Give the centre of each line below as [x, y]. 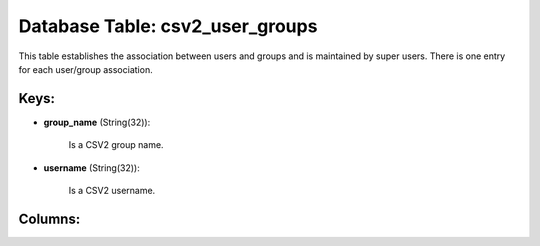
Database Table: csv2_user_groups [168, 26]
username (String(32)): [91, 167]
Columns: [49, 218]
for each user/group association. [86, 69]
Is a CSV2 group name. [116, 145]
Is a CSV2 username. [112, 191]
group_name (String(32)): [97, 122]
